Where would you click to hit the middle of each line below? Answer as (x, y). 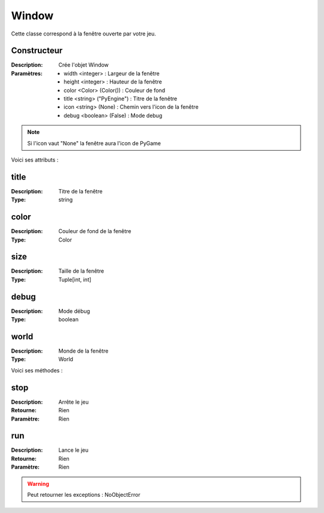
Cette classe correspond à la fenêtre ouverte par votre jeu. (83, 34)
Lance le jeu (73, 450)
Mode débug (74, 311)
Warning (38, 484)
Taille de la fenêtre (81, 271)
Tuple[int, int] (75, 279)
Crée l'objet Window (84, 65)
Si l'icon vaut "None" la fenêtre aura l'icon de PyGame (94, 143)
